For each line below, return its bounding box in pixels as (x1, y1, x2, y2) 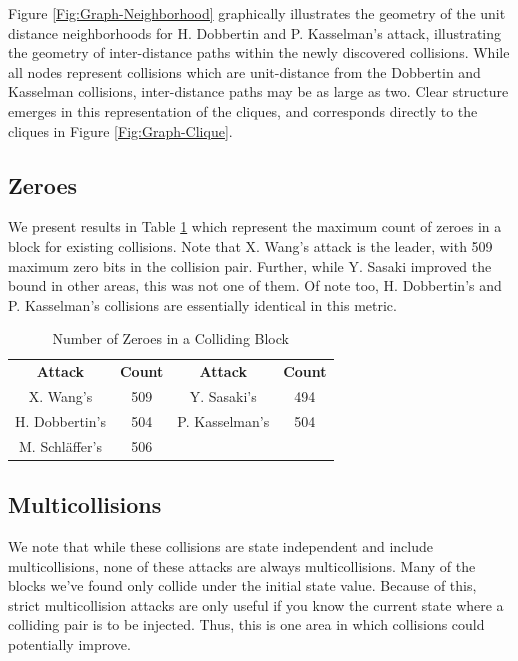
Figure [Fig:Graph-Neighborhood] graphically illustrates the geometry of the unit (8, 3, 506, 23)
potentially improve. (8, 633, 131, 654)
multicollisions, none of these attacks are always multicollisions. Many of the (8, 555, 476, 576)
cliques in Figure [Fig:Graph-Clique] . (8, 120, 233, 141)
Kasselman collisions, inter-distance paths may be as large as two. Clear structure (8, 81, 509, 102)
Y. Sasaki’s (189, 386, 257, 407)
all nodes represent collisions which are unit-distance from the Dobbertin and (8, 61, 481, 82)
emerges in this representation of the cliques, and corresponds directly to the (8, 100, 478, 121)
